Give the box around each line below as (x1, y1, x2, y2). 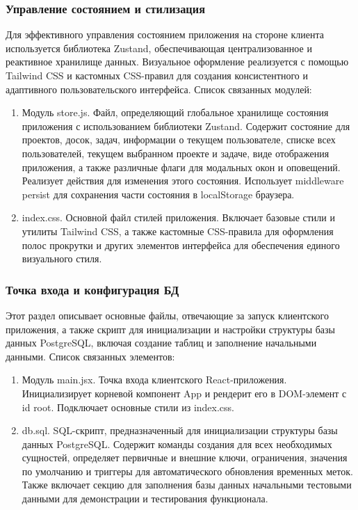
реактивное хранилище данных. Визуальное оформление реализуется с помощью (6, 54, 349, 69)
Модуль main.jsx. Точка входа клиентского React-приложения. (22, 372, 287, 387)
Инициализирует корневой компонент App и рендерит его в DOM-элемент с (22, 385, 347, 400)
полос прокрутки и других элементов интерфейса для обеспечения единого (22, 237, 340, 252)
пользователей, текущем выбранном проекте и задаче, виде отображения (22, 145, 329, 160)
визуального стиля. (22, 251, 102, 266)
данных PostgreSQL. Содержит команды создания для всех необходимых (22, 436, 332, 451)
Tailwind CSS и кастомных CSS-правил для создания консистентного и (6, 68, 308, 82)
